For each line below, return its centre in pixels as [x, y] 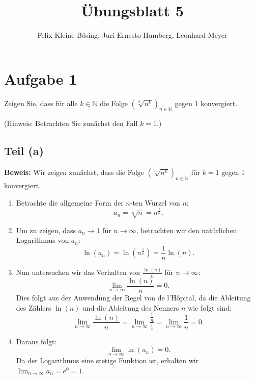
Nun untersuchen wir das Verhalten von [78, 272]
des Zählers [34, 307]
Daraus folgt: [36, 341]
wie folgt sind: [210, 307]
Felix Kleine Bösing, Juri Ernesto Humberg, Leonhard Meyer [132, 35]
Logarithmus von [42, 240]
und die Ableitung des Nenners [131, 307]
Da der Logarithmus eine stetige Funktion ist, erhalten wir [107, 360]
